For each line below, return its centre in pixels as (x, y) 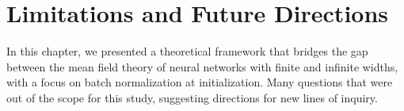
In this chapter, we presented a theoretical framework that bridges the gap (187, 51)
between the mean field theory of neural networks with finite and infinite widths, (202, 66)
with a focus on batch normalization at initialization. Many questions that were (200, 82)
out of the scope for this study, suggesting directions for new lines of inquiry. (192, 97)
